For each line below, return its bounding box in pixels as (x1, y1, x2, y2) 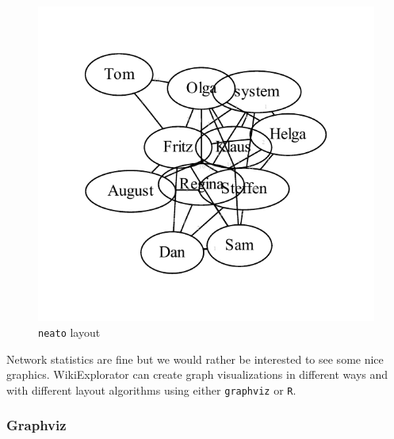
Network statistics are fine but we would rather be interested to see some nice (6, 350, 384, 367)
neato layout (38, 323, 101, 340)
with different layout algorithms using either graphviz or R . (6, 381, 296, 398)
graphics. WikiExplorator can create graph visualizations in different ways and (6, 366, 388, 383)
